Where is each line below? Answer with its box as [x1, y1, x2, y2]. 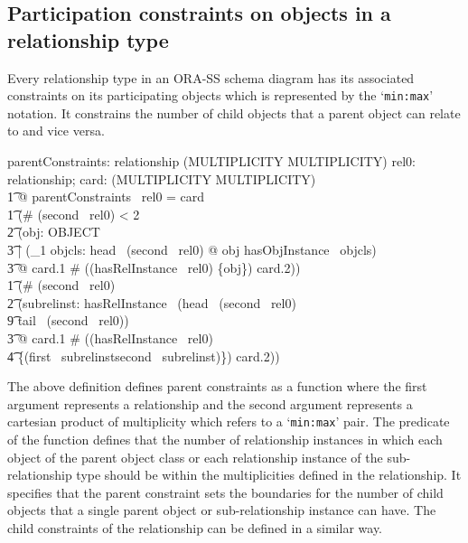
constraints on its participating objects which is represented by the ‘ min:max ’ [7, 86, 434, 105]
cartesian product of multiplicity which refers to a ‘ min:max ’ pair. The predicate [7, 412, 450, 431]
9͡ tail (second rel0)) [7, 311, 129, 330]
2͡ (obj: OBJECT [7, 222, 100, 241]
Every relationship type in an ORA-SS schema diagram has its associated [7, 68, 415, 87]
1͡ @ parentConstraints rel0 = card [7, 187, 205, 206]
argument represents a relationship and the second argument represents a [7, 394, 413, 413]
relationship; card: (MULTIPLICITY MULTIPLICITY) [7, 169, 316, 188]
